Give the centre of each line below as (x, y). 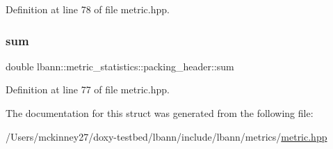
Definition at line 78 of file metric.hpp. (88, 9)
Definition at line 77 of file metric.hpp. (88, 89)
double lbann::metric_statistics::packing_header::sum (120, 66)
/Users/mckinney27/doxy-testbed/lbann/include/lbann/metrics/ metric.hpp (166, 136)
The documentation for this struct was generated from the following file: (160, 113)
